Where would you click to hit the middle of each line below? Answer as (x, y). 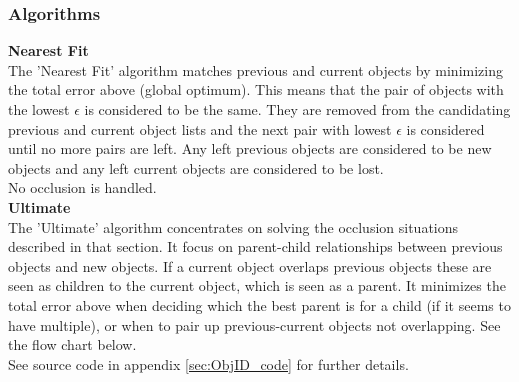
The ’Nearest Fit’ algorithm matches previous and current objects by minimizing (255, 69)
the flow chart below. (72, 344)
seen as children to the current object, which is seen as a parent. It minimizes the (257, 285)
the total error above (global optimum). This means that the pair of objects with (256, 89)
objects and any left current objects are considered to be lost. (196, 167)
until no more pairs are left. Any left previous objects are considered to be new (250, 148)
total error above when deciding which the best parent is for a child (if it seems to (259, 304)
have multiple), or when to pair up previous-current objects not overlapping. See (254, 324)
